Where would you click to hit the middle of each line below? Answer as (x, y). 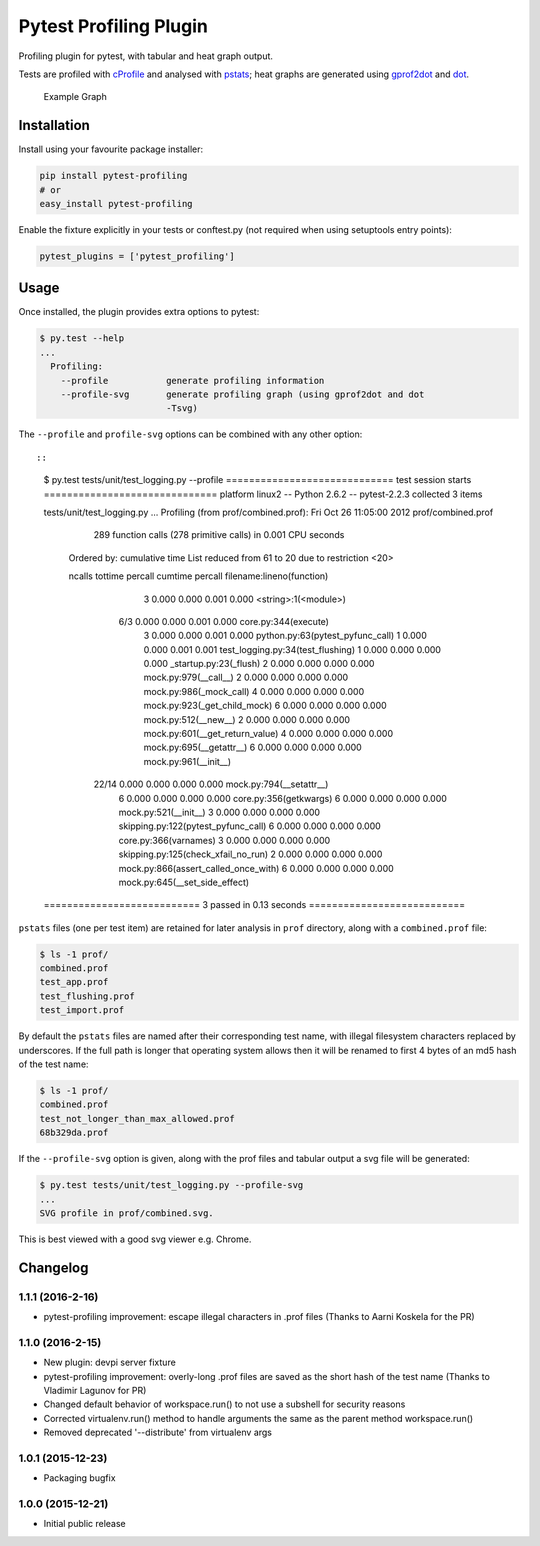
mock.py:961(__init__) (187, 761)
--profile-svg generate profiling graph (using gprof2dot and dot (242, 394)
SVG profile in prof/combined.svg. (126, 1213)
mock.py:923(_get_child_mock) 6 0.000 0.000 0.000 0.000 (265, 706)
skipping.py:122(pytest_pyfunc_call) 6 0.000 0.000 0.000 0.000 (250, 826)
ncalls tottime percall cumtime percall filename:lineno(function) (198, 576)
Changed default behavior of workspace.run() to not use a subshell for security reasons (224, 1404)
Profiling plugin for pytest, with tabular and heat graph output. (146, 56)
